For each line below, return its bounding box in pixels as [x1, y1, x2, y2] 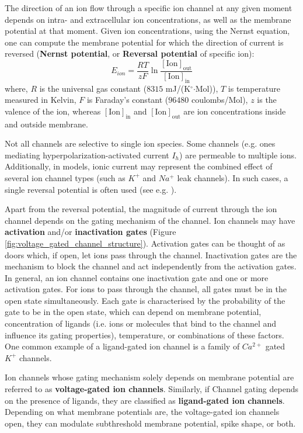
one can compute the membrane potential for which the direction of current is [5, 36, 284, 48]
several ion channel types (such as [5, 171, 126, 183]
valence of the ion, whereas [5, 105, 101, 117]
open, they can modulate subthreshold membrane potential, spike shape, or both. [5, 417, 296, 429]
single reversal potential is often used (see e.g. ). [5, 183, 177, 195]
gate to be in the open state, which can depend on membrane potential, [5, 306, 262, 318]
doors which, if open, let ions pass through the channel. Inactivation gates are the [5, 248, 297, 261]
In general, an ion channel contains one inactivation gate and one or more [5, 271, 269, 283]
